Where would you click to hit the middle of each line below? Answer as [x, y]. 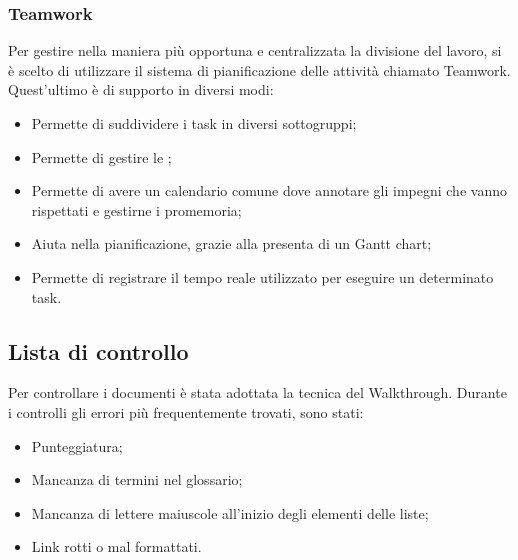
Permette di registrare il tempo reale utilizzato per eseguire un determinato [262, 276]
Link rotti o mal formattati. [116, 546]
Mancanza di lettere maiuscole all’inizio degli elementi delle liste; [230, 512]
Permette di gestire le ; [101, 156]
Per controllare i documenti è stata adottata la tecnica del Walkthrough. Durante [257, 392]
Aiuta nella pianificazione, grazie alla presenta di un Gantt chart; [231, 243]
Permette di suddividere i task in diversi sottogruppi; [194, 123]
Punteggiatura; [77, 445]
